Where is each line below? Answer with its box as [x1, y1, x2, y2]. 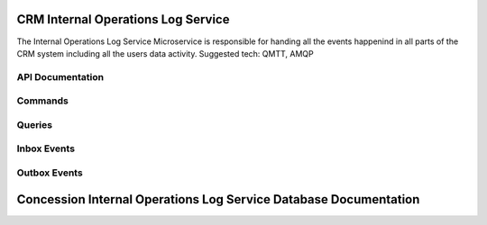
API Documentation [16, 70, 105, 83]
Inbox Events [16, 142, 76, 155]
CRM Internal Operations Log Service [16, 12, 230, 27]
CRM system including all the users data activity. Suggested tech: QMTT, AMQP [16, 48, 315, 58]
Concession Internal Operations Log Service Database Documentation [16, 192, 420, 207]
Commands [16, 94, 69, 107]
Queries [16, 118, 53, 130]
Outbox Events [16, 166, 83, 179]
